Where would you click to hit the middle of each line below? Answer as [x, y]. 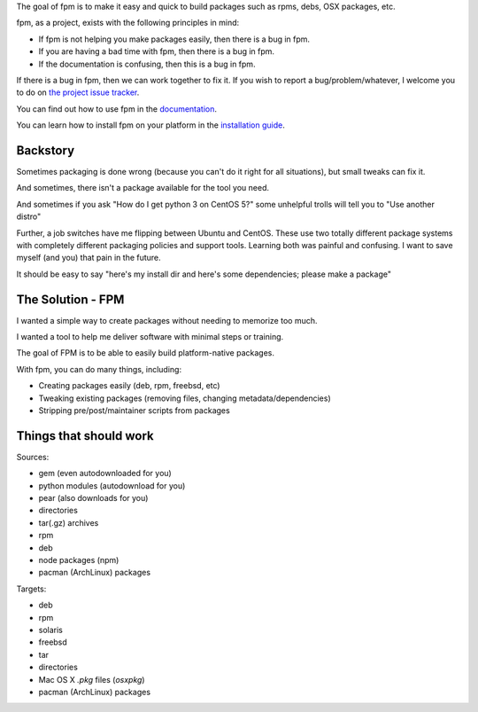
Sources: [33, 457]
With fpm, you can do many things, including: [99, 369]
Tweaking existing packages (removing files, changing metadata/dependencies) [185, 398]
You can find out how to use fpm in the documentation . [116, 109]
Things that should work [85, 436]
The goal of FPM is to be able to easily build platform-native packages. [145, 353]
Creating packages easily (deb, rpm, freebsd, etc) [129, 386]
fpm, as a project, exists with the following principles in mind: [128, 23]
